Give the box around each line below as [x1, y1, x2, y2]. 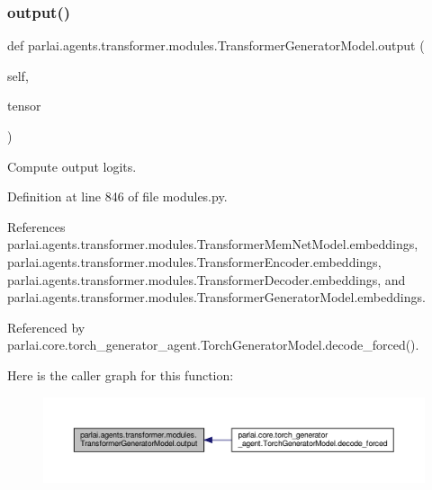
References [7, 217, 66, 236]
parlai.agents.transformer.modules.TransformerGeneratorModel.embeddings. [7, 288, 426, 307]
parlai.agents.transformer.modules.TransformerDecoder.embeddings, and [7, 270, 406, 289]
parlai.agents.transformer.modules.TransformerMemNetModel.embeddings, [7, 235, 418, 254]
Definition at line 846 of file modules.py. [7, 187, 228, 206]
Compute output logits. [7, 156, 137, 175]
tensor [7, 96, 41, 115]
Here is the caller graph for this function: [7, 365, 234, 384]
